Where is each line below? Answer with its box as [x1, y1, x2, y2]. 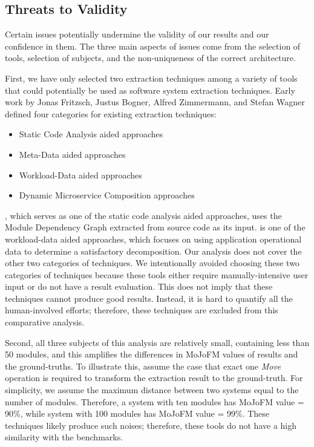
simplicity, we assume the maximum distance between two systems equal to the [5, 383, 299, 396]
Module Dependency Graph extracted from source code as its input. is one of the [5, 221, 306, 233]
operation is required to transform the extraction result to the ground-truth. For [5, 371, 303, 384]
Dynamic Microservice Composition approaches [19, 189, 195, 201]
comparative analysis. [5, 316, 85, 328]
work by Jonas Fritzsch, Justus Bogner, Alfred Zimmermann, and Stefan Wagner [5, 96, 305, 108]
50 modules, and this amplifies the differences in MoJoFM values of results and [5, 348, 298, 361]
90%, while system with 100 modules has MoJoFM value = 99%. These [5, 407, 270, 420]
